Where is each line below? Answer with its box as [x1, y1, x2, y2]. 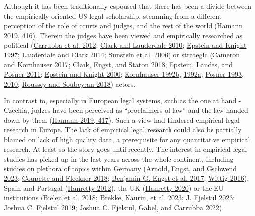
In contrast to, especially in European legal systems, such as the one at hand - [4, 95, 241, 106]
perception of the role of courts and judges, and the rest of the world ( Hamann [4, 20, 243, 31]
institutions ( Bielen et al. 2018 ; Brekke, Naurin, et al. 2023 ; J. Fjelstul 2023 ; [4, 192, 235, 203]
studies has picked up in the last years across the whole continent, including [4, 153, 234, 163]
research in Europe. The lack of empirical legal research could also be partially [4, 124, 242, 135]
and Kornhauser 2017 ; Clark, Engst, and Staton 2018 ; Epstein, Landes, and [4, 59, 233, 69]
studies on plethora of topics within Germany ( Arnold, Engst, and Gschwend [4, 163, 237, 173]
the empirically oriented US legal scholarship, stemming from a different [4, 10, 222, 21]
